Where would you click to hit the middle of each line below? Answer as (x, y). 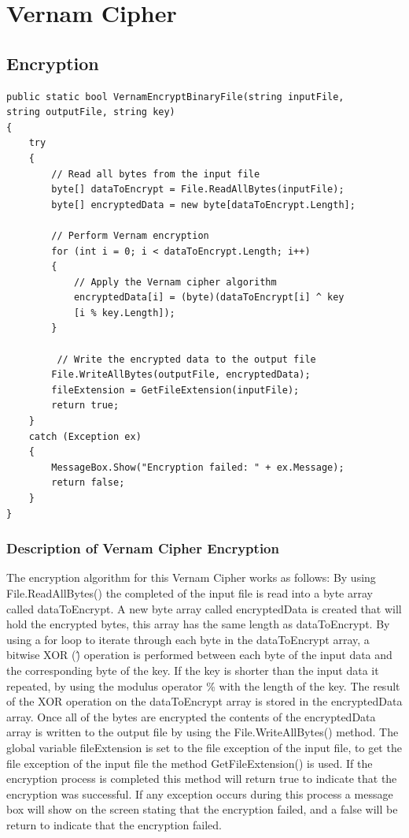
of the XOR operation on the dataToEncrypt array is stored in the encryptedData (204, 701)
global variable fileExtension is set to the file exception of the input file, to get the (204, 747)
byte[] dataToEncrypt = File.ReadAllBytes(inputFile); (198, 190)
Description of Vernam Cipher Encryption (143, 548)
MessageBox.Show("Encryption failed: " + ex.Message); (198, 467)
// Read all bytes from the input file (156, 174)
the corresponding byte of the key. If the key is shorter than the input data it (193, 670)
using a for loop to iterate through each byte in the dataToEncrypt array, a (188, 639)
